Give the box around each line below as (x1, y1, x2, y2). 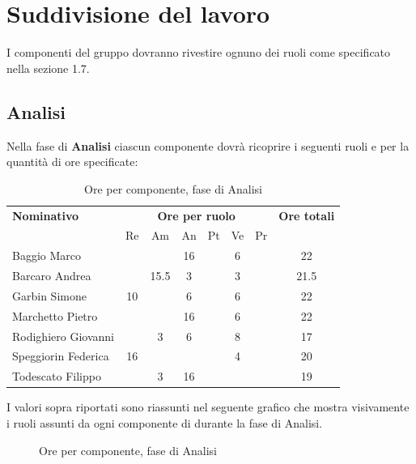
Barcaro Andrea (12, 267, 91, 284)
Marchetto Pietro (12, 307, 98, 324)
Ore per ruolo (157, 206, 236, 223)
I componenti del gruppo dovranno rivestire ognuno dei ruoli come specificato (6, 44, 391, 61)
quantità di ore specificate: (6, 153, 138, 170)
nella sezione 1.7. (6, 59, 90, 76)
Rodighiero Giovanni (12, 327, 114, 344)
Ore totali (278, 206, 335, 223)
